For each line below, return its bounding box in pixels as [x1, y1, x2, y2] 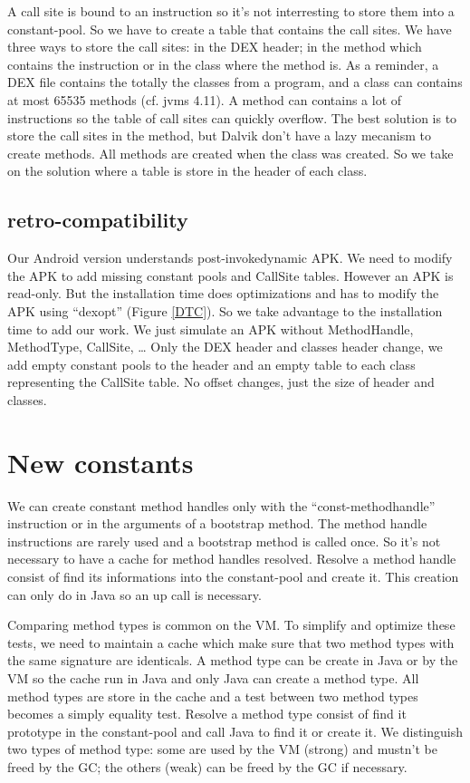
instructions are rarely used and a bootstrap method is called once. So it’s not [7, 531, 441, 550]
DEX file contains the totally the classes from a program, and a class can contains [7, 72, 463, 92]
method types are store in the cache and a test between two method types [7, 686, 418, 705]
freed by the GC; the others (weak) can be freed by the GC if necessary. [7, 757, 408, 776]
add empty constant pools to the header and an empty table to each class [7, 354, 416, 373]
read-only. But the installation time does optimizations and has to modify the [7, 284, 439, 303]
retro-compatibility [7, 206, 188, 234]
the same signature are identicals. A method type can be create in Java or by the [7, 651, 458, 670]
